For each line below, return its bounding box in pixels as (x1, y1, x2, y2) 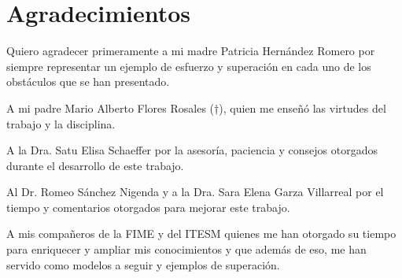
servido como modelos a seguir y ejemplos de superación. (6, 256, 280, 272)
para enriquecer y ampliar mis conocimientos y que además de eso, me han (6, 241, 367, 258)
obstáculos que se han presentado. (6, 73, 170, 90)
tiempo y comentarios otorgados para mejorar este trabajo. (6, 198, 290, 215)
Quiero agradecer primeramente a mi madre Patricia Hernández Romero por (6, 43, 375, 59)
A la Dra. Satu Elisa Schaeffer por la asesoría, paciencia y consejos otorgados (6, 142, 378, 158)
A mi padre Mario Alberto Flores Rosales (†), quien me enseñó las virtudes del (6, 99, 386, 116)
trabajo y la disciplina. (6, 115, 116, 132)
